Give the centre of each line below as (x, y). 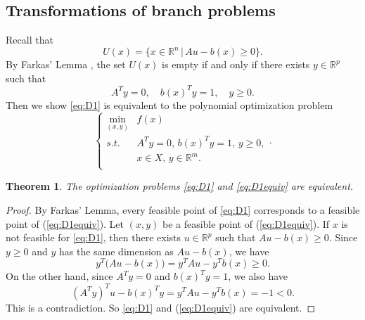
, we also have (258, 276)
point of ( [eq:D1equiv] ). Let (65, 223)
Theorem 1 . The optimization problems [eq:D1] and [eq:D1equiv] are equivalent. (180, 186)
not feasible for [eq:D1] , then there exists (94, 237)
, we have (249, 251)
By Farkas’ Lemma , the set (66, 64)
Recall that (30, 40)
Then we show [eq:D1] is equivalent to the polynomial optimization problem (169, 104)
